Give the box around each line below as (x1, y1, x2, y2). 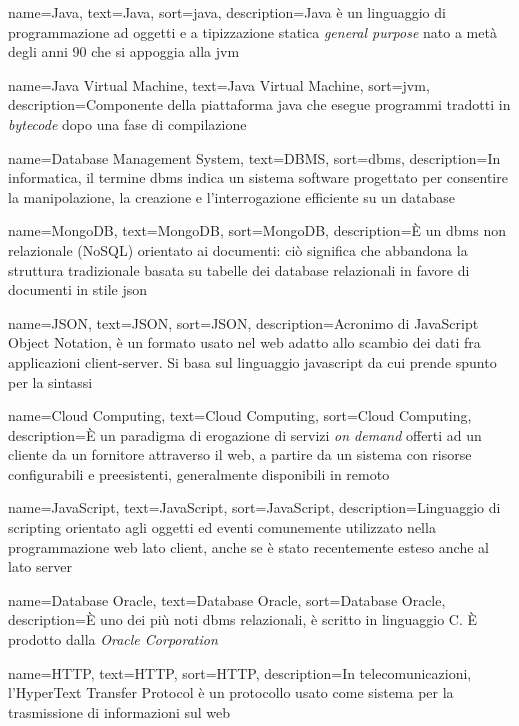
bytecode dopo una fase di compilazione (8, 113, 247, 134)
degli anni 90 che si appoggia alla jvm (8, 41, 240, 62)
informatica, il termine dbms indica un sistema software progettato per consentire (8, 167, 508, 188)
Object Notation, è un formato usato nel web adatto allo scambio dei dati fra (8, 332, 481, 353)
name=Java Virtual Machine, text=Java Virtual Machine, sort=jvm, (8, 74, 430, 95)
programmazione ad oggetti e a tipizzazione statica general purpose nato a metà (8, 21, 497, 42)
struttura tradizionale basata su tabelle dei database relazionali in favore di (8, 259, 470, 280)
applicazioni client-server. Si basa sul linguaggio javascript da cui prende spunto (8, 351, 497, 372)
